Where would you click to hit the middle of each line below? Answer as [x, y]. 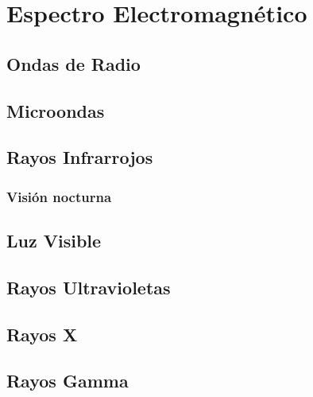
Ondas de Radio [73, 63]
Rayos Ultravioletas [89, 287]
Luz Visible [54, 240]
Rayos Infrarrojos [80, 157]
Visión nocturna [59, 196]
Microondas [56, 110]
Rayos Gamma [68, 381]
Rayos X [42, 334]
